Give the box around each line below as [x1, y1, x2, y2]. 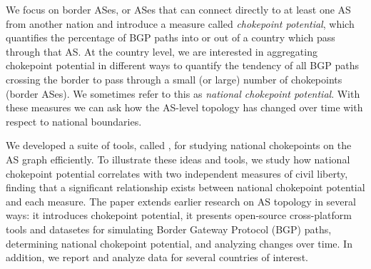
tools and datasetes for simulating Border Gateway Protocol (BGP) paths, [6, 221, 332, 236]
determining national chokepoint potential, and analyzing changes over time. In [6, 235, 352, 250]
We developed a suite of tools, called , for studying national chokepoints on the [6, 138, 352, 153]
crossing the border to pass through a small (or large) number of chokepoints [6, 71, 342, 86]
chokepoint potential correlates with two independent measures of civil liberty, [6, 166, 348, 181]
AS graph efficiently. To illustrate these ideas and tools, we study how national [6, 151, 350, 166]
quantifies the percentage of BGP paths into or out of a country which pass [6, 30, 335, 45]
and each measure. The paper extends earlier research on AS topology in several [6, 193, 356, 208]
